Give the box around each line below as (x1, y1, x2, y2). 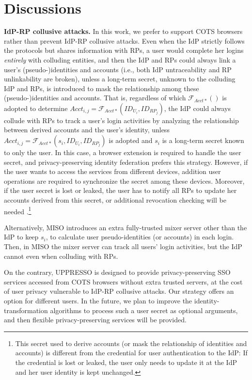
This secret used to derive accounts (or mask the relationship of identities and (15, 338, 247, 348)
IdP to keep (4, 232, 39, 242)
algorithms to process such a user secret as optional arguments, (50, 305, 238, 315)
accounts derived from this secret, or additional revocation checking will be (4, 195, 226, 205)
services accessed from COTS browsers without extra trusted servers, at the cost (4, 276, 243, 286)
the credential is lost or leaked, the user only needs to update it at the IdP (15, 357, 237, 367)
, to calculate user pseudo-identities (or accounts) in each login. (46, 232, 234, 242)
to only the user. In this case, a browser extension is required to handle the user (4, 147, 241, 158)
